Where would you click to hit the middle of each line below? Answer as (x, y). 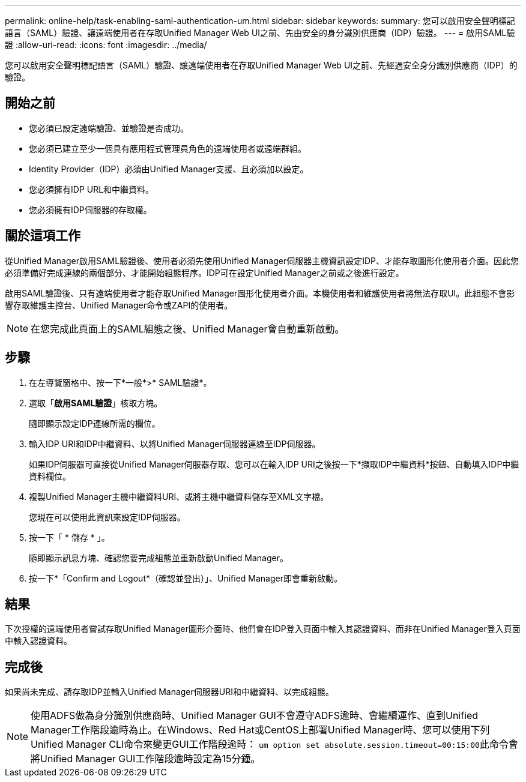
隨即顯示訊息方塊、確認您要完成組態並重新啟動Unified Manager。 (159, 558)
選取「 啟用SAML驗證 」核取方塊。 (96, 403)
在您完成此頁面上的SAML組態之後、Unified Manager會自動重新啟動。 (188, 329)
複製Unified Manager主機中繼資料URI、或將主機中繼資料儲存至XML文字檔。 (179, 496)
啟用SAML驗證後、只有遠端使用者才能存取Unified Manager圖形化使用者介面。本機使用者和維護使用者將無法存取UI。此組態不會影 (260, 293)
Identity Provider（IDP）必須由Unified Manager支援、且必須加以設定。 (169, 169)
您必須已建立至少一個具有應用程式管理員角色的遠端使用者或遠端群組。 (168, 148)
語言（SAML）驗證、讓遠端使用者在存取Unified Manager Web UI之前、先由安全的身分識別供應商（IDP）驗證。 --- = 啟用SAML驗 (260, 33)
